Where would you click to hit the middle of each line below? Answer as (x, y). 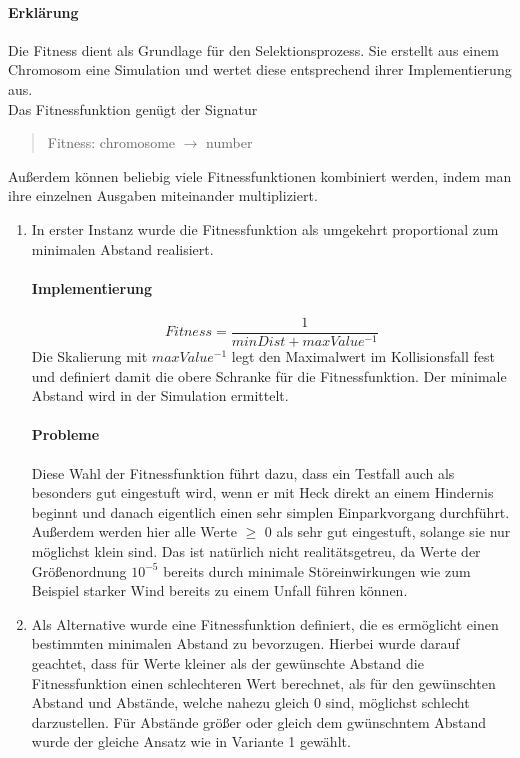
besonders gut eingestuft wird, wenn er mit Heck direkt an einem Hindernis (262, 492)
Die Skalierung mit (89, 356)
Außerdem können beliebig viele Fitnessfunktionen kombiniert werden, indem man (260, 175)
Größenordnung (79, 570)
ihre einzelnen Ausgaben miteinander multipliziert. (163, 195)
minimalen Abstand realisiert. (122, 248)
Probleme (65, 434)
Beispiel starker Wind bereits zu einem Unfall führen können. (219, 590)
